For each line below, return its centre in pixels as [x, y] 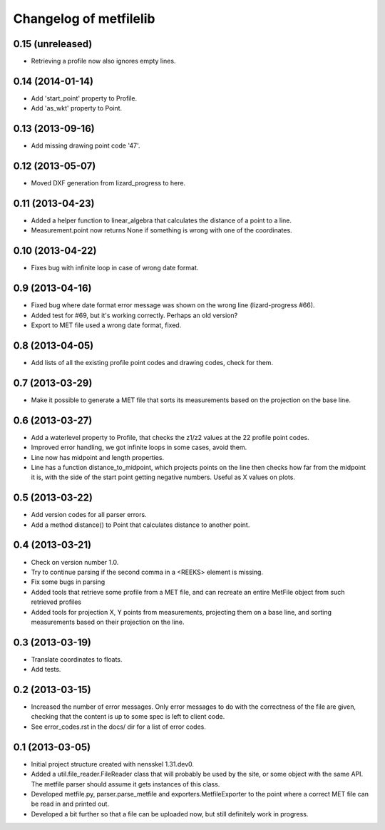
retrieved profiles [56, 602]
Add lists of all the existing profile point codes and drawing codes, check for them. [152, 362]
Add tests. [46, 670]
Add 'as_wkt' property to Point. [77, 108]
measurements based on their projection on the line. [108, 622]
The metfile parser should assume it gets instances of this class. [125, 784]
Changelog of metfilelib [84, 19]
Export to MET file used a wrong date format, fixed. [106, 325]
